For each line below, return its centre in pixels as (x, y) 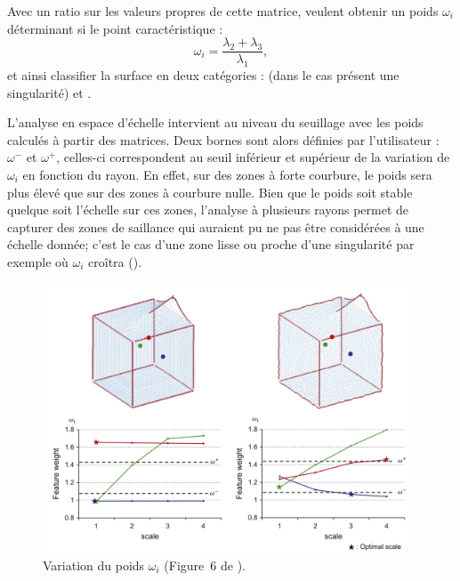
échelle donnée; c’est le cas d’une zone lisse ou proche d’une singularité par (211, 244)
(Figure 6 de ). (205, 565)
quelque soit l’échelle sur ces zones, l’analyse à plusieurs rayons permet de (208, 210)
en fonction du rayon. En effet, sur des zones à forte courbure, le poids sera (227, 175)
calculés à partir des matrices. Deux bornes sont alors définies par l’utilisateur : (223, 139)
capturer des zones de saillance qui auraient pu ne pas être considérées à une (216, 226)
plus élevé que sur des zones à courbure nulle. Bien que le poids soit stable (210, 192)
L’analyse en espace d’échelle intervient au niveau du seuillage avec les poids (215, 122)
